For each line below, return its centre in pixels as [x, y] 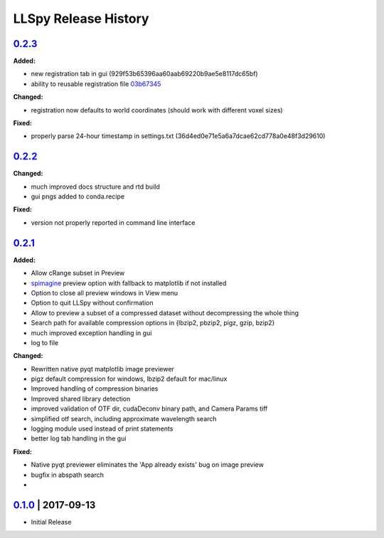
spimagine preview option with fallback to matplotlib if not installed [129, 283]
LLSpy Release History [81, 19]
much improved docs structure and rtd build [95, 186]
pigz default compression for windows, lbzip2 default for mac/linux [129, 379]
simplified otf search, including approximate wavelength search [124, 418]
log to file [45, 342]
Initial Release [51, 522]
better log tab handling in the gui [79, 438]
